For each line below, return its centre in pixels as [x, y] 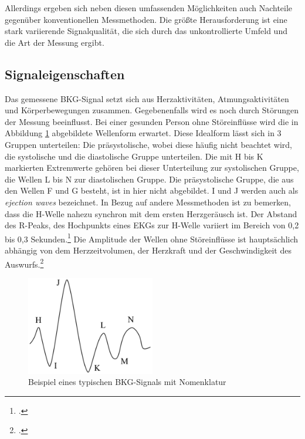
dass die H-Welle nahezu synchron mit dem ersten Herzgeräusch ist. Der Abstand [151, 213]
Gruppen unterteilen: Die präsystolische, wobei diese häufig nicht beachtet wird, [148, 144]
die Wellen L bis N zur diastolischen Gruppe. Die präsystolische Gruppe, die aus [149, 179]
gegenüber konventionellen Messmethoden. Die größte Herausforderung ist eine [146, 19]
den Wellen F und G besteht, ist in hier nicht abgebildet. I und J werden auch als [152, 190]
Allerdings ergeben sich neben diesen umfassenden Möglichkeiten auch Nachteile [149, 8]
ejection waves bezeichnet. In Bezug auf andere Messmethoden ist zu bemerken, [148, 202]
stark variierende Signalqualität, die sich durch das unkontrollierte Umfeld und [146, 31]
